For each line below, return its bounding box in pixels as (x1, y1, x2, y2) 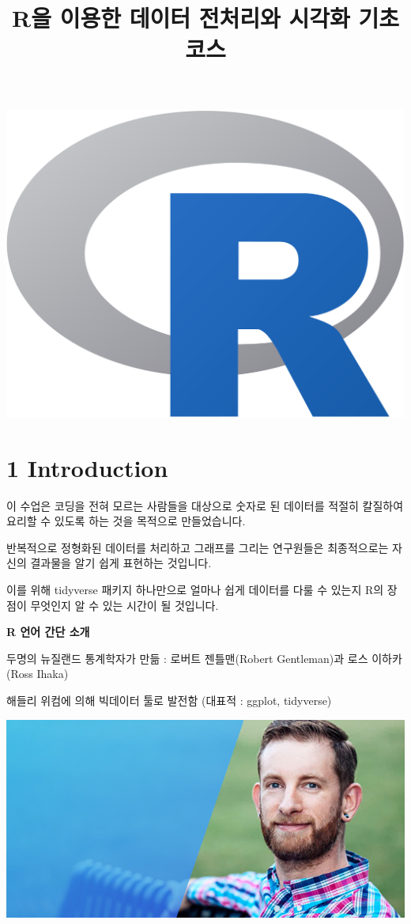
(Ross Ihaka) (6, 665, 69, 682)
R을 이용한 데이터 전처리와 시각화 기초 (12, 2, 399, 34)
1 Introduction (6, 451, 168, 483)
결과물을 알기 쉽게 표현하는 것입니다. (30, 555, 212, 571)
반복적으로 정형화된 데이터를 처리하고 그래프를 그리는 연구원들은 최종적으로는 (6, 539, 389, 555)
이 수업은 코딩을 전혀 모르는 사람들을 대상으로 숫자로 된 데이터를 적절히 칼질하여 (6, 497, 404, 513)
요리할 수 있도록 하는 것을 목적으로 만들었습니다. (6, 513, 246, 529)
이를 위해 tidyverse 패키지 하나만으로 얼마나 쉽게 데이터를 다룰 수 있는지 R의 (6, 581, 384, 597)
